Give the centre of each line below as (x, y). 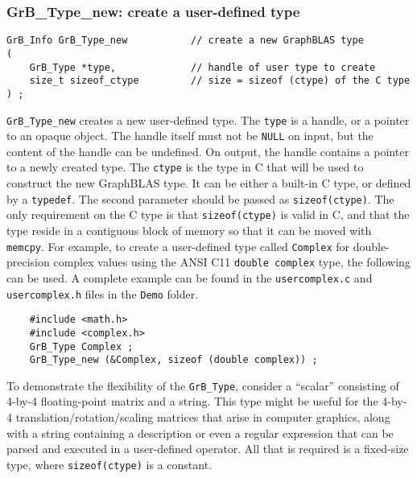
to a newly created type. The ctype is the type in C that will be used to (185, 167)
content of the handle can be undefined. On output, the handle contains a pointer (208, 151)
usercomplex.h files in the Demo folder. (103, 293)
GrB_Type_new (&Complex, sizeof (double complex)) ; (173, 360)
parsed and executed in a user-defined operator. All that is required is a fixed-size (208, 449)
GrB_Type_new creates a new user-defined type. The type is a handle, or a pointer (208, 119)
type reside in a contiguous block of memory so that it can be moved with (189, 230)
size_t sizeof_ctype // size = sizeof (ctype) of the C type (220, 81)
